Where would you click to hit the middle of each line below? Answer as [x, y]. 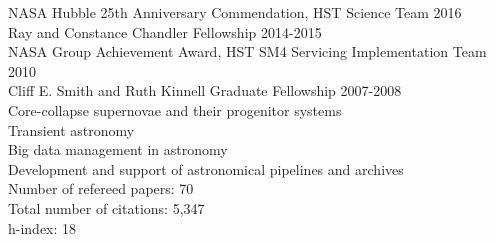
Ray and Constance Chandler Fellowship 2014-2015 [165, 31]
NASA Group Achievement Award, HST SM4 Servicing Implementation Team [247, 51]
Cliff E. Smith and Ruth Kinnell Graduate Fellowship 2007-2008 [205, 90]
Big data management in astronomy [118, 149]
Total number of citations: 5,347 [106, 207]
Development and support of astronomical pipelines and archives [206, 168]
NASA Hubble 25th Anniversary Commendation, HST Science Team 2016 [235, 12]
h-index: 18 [42, 227]
